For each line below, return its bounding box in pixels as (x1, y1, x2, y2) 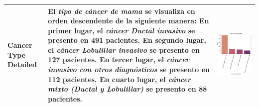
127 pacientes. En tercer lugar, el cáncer (48, 54, 189, 65)
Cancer (7, 40, 32, 50)
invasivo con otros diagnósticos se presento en (48, 64, 210, 75)
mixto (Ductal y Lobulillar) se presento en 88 (48, 84, 207, 94)
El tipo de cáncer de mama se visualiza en (48, 5, 195, 16)
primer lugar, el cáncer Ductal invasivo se (48, 25, 195, 35)
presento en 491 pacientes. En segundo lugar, (48, 35, 206, 45)
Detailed (7, 59, 37, 70)
